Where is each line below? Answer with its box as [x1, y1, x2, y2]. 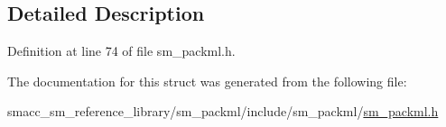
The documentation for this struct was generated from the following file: [7, 71, 407, 90]
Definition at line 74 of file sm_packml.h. [7, 41, 236, 60]
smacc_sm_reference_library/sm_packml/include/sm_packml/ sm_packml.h [7, 102, 439, 121]
